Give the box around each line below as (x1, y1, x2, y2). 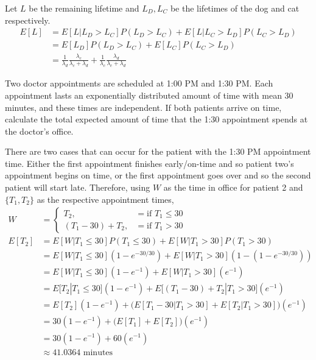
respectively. (5, 13, 51, 26)
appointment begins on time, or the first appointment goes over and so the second (5, 169, 311, 182)
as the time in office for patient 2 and (163, 181, 303, 194)
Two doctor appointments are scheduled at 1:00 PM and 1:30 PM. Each (5, 77, 273, 90)
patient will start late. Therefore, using (5, 181, 150, 194)
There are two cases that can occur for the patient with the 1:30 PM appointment (5, 145, 311, 158)
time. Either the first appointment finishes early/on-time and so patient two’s (5, 157, 294, 169)
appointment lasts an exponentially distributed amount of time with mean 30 (5, 88, 293, 101)
